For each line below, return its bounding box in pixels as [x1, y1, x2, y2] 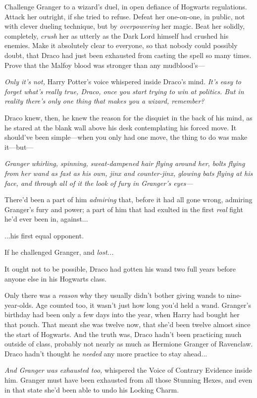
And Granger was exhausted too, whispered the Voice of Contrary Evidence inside [4, 365, 252, 375]
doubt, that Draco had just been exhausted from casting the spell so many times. [4, 50, 252, 60]
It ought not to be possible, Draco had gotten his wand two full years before [4, 264, 236, 274]
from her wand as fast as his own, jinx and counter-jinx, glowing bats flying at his [4, 168, 253, 178]
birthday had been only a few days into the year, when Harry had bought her [4, 309, 240, 320]
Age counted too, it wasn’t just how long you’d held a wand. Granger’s [36, 299, 251, 310]
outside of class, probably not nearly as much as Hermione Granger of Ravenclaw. [4, 339, 253, 349]
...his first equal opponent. [4, 230, 84, 240]
